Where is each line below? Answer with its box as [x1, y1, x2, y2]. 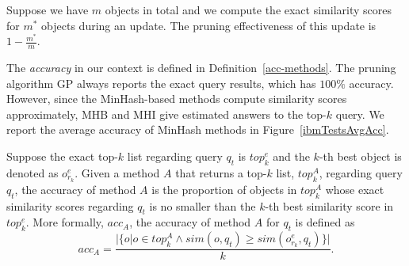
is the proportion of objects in [151, 180, 297, 197]
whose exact [325, 180, 384, 197]
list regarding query [127, 148, 223, 165]
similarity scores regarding [6, 197, 134, 214]
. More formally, [25, 214, 104, 230]
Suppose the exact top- [6, 148, 118, 165]
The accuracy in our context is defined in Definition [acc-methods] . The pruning [6, 59, 396, 76]
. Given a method [75, 164, 160, 180]
